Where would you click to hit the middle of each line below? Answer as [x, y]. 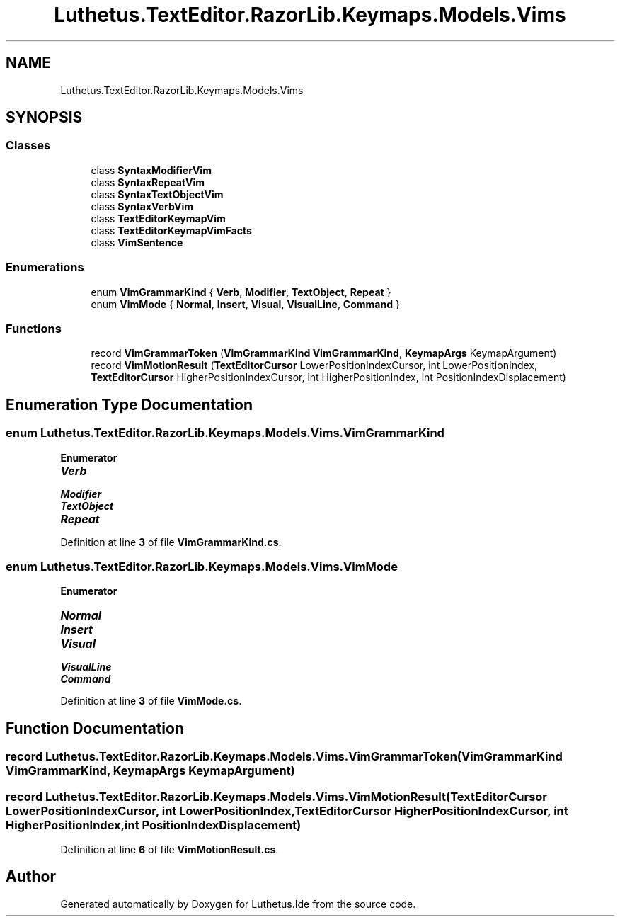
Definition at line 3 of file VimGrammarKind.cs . [171, 542]
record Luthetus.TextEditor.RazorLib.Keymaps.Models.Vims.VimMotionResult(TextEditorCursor [276, 796]
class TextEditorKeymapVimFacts [171, 230]
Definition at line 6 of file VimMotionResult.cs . [170, 849]
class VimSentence [137, 242]
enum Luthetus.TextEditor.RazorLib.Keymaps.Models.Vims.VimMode [202, 566]
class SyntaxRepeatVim [148, 182]
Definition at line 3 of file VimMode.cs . [151, 701]
